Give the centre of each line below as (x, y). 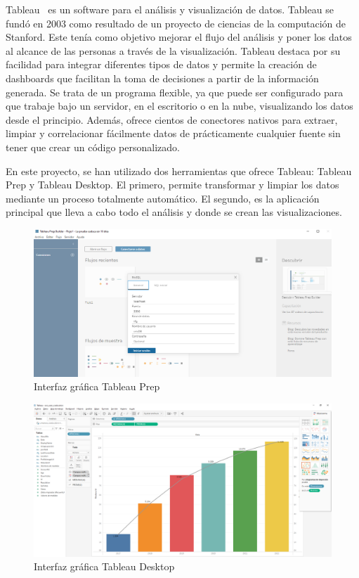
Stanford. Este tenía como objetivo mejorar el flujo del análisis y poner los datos (179, 37)
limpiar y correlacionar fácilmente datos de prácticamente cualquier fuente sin (173, 133)
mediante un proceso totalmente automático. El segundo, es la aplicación (163, 198)
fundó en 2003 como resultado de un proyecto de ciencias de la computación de (176, 23)
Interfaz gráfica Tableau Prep (97, 386)
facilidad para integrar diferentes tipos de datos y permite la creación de (161, 64)
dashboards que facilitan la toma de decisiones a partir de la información (162, 78)
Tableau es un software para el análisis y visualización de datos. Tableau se (170, 9)
